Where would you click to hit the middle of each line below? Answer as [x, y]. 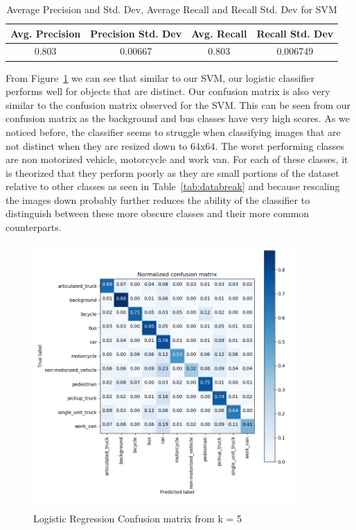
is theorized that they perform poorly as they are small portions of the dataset [172, 172]
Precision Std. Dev [136, 33]
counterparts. [34, 227]
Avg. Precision [46, 33]
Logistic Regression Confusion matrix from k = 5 [138, 518]
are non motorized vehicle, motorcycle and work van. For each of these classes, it [177, 159]
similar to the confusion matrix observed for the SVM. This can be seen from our [178, 104]
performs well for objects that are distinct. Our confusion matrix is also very [168, 91]
